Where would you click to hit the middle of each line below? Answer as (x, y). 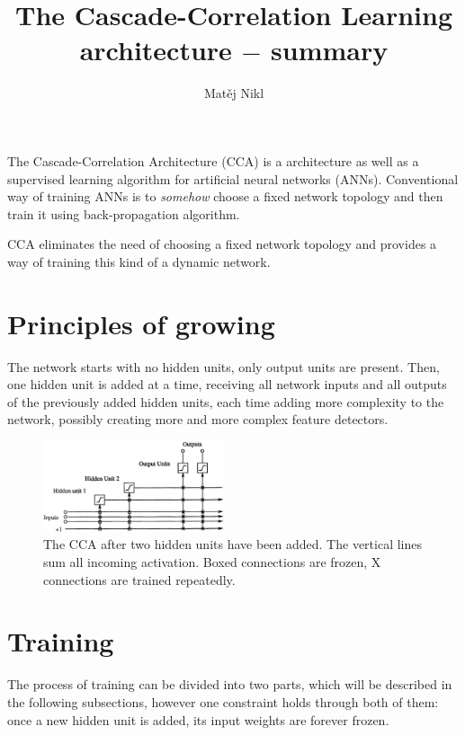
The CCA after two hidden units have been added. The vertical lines (232, 544)
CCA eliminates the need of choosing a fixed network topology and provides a (222, 244)
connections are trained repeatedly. (139, 579)
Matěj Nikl (234, 93)
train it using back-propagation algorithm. (124, 213)
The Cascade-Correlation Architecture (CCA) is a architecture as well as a (213, 160)
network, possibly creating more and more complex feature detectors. (198, 419)
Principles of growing (141, 323)
